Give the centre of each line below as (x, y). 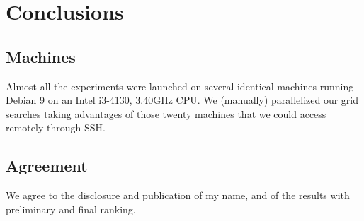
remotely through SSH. (56, 127)
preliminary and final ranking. (71, 209)
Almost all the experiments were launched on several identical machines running (180, 86)
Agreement (47, 166)
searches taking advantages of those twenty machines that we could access (166, 113)
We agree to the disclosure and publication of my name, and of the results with (178, 195)
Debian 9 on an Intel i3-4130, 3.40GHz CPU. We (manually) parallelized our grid (182, 100)
